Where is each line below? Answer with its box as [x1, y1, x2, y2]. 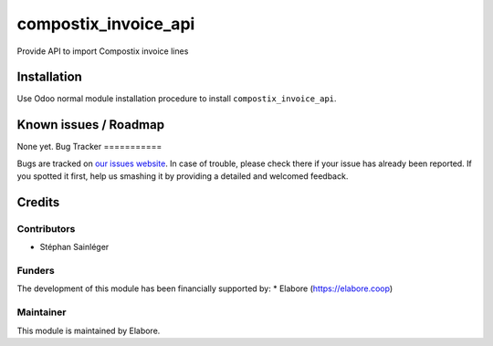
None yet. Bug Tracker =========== [16, 142, 163, 152]
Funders [16, 265, 55, 278]
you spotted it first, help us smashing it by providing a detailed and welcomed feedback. [16, 171, 349, 182]
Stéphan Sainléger [39, 242, 110, 253]
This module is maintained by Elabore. [16, 325, 161, 336]
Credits [16, 194, 60, 210]
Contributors [16, 222, 76, 235]
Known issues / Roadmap [16, 117, 164, 132]
